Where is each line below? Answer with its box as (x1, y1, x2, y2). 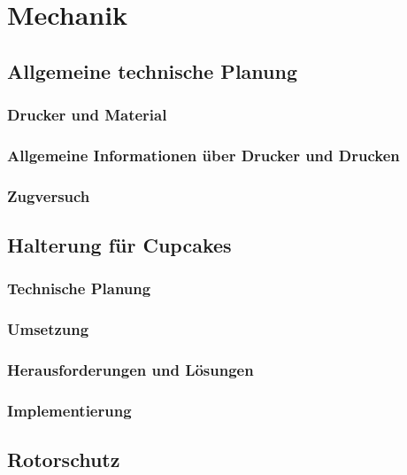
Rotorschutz (7, 446, 120, 473)
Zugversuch (7, 184, 90, 206)
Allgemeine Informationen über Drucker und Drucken (7, 144, 400, 166)
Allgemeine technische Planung (7, 57, 297, 84)
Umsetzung (7, 318, 89, 340)
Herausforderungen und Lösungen (7, 359, 254, 381)
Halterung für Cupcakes (7, 231, 232, 259)
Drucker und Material (7, 104, 167, 126)
